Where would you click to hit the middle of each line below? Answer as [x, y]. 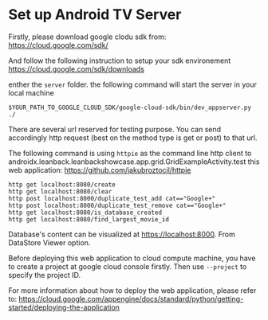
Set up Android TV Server [95, 15]
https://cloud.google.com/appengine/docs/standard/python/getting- [131, 299]
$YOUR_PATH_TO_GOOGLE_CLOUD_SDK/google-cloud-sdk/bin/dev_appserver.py [130, 107]
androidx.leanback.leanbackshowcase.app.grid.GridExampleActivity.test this [134, 162]
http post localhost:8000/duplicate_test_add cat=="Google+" [112, 198]
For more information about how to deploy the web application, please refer [132, 290]
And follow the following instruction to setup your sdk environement [120, 60]
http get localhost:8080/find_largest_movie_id [89, 219]
